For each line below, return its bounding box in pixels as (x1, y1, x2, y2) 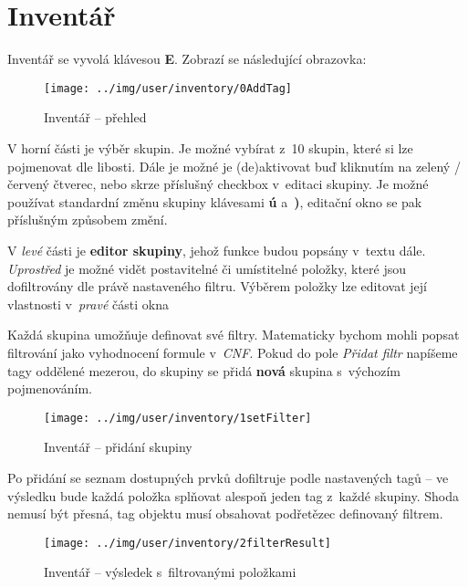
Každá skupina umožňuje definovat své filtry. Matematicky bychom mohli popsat (7, 325, 460, 344)
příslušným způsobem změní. (7, 210, 168, 229)
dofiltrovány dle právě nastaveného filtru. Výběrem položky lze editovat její (7, 277, 427, 296)
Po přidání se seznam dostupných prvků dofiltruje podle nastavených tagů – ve (7, 467, 449, 487)
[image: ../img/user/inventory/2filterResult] (44, 536, 331, 550)
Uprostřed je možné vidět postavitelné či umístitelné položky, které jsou (7, 258, 407, 278)
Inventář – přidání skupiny (44, 437, 192, 456)
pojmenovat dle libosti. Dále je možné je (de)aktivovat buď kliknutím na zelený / (7, 156, 461, 175)
